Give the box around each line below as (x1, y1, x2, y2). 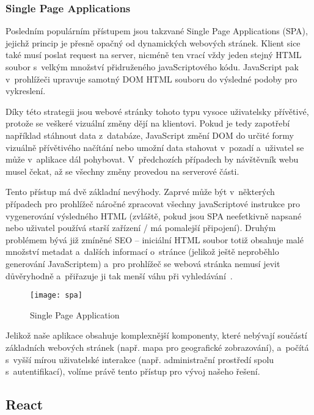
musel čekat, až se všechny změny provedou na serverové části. (5, 164, 239, 177)
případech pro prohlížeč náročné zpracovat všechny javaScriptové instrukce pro (5, 197, 300, 210)
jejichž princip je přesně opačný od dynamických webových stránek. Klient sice (5, 36, 301, 49)
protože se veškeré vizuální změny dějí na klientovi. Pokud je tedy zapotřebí (5, 117, 290, 130)
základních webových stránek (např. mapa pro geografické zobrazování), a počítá (5, 340, 309, 353)
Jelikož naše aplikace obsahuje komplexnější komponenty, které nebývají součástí (5, 329, 307, 342)
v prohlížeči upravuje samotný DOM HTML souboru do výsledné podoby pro (5, 72, 298, 85)
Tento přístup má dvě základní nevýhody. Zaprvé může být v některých (5, 185, 275, 198)
